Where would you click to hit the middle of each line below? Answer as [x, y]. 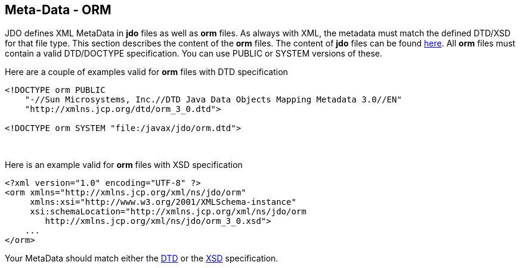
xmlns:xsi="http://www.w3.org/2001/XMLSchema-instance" [163, 202]
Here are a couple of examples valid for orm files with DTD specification [146, 71]
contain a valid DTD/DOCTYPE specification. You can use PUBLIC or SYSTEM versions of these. [194, 53]
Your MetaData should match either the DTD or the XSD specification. [142, 258]
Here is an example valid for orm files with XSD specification [124, 164]
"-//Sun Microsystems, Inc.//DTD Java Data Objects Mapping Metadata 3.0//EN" [213, 99]
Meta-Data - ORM [58, 10]
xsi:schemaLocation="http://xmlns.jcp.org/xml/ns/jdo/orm [168, 211]
